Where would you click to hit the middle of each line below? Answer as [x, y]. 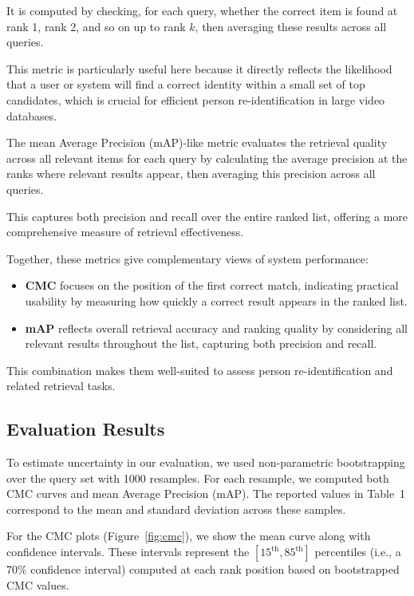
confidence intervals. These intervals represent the [128, 552]
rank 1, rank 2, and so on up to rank [96, 26]
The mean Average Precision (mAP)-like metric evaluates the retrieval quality [197, 142]
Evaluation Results [86, 429]
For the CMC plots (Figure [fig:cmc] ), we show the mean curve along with [189, 536]
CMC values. [38, 584]
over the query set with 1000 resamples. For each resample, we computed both [198, 478]
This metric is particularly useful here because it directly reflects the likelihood [199, 68]
